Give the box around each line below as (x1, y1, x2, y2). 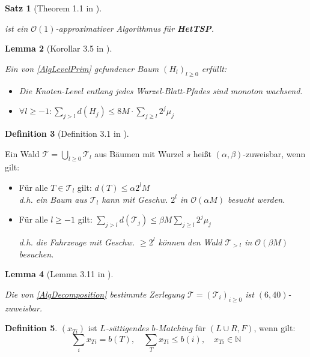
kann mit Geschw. (102, 193, 168, 205)
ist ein (5, 22, 28, 34)
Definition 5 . (5, 322, 58, 334)
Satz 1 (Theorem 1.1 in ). (5, 2, 102, 14)
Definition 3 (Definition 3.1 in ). (5, 127, 129, 139)
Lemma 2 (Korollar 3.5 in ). (5, 42, 112, 55)
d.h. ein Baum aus (19, 193, 87, 205)
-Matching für (155, 322, 206, 334)
